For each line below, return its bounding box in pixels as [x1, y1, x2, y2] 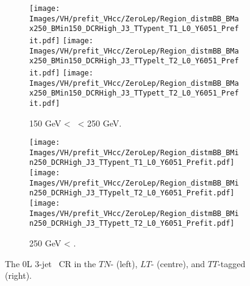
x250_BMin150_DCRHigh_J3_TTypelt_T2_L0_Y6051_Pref [29, 57, 239, 66]
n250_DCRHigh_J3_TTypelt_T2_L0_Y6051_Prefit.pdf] [29, 189, 235, 198]
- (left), [110, 257, 138, 270]
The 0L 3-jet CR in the [5, 257, 96, 270]
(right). [5, 269, 32, 282]
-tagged [218, 257, 246, 270]
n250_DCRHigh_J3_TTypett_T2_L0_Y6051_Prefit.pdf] [29, 219, 235, 228]
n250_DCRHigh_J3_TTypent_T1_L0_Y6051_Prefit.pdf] [29, 158, 235, 167]
